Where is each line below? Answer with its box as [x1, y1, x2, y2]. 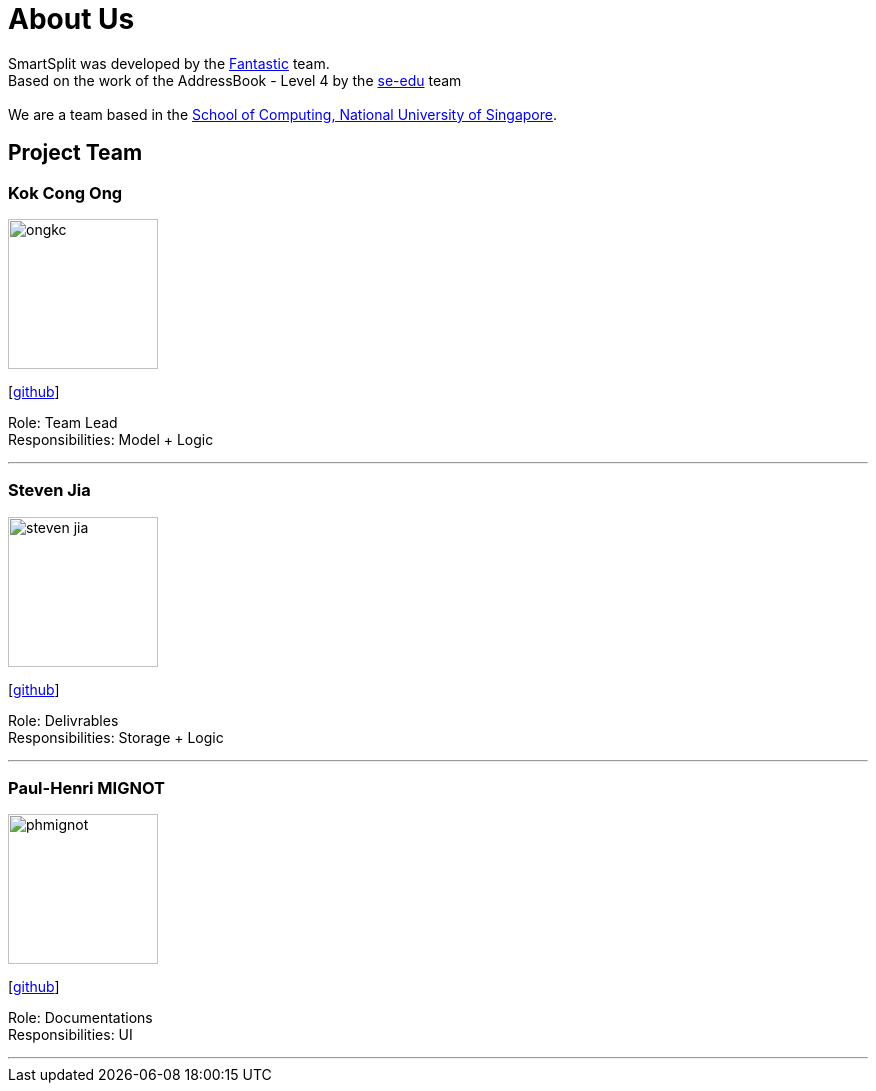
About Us [8, 2, 135, 36]
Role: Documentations [8, 1009, 153, 1027]
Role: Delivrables [8, 711, 119, 729]
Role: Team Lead [8, 413, 118, 431]
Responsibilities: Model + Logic [8, 430, 214, 448]
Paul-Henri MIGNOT [8, 778, 165, 799]
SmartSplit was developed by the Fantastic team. [8, 54, 330, 72]
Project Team [8, 140, 143, 166]
